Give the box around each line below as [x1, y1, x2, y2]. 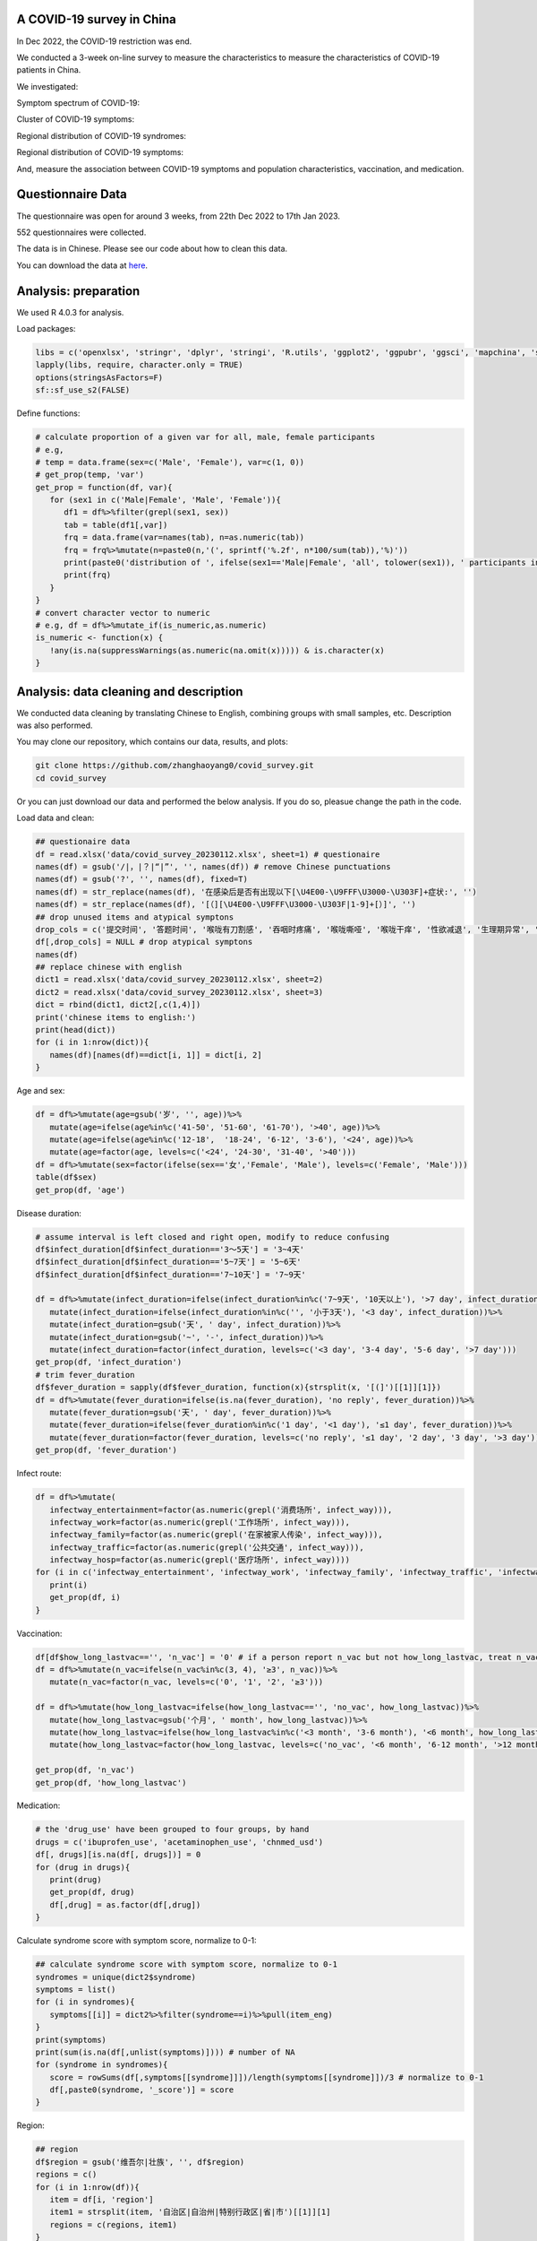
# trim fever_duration [35, 1370, 135, 1380]
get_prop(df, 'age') [35, 1184, 125, 1195]
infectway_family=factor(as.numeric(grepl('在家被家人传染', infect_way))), [49, 1529, 384, 1540]
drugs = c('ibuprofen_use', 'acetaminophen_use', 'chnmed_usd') [35, 1837, 324, 1847]
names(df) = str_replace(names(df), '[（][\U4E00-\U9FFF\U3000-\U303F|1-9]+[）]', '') [35, 899, 416, 910]
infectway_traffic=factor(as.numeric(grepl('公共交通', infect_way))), [49, 1542, 364, 1553]
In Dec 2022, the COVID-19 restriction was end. [16, 36, 192, 47]
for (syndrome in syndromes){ [35, 2060, 168, 2070]
